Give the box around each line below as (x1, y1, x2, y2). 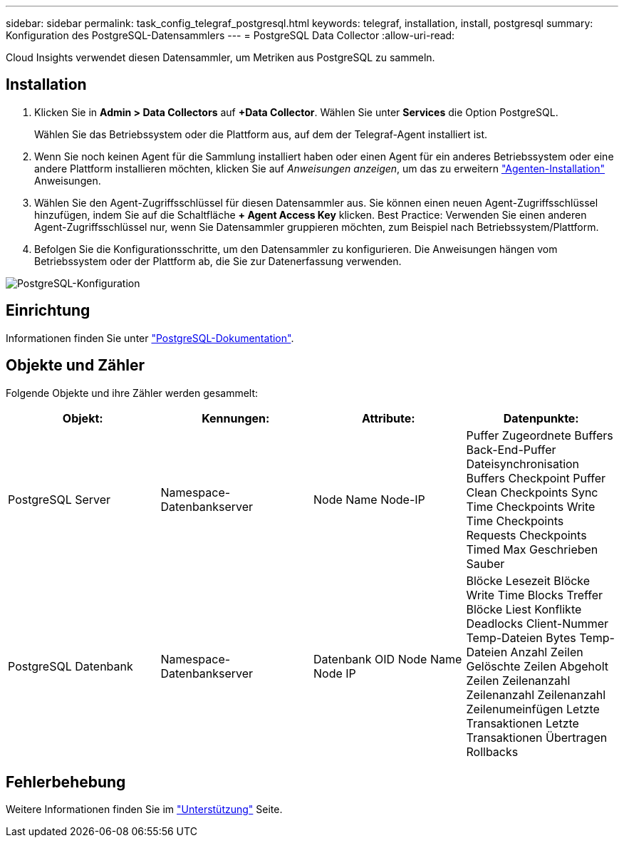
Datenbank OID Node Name (313, 651, 462, 666)
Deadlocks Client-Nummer (466, 616, 609, 631)
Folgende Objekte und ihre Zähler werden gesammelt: (6, 386, 259, 399)
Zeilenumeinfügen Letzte (466, 701, 600, 716)
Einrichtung (6, 301, 90, 320)
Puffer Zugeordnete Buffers (466, 428, 613, 443)
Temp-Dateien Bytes (466, 630, 576, 645)
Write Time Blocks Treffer (466, 587, 603, 602)
